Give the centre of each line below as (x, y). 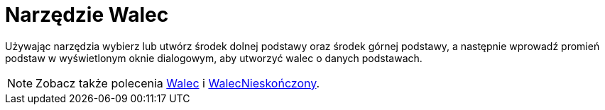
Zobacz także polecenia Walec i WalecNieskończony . (178, 83)
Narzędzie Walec (87, 15)
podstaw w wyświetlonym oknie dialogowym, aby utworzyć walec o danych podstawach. (214, 58)
